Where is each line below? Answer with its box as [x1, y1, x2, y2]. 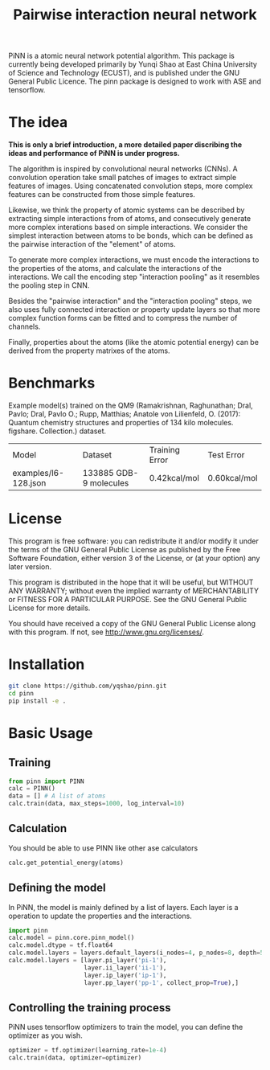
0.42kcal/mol [149, 473, 199, 484]
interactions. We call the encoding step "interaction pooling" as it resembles [8, 272, 260, 282]
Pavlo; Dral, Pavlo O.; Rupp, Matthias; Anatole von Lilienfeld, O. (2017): [8, 409, 241, 419]
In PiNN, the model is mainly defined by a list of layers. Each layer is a [8, 902, 239, 912]
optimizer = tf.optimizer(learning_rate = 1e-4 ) [8, 1047, 167, 1055]
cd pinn [8, 689, 35, 697]
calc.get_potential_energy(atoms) [8, 859, 125, 867]
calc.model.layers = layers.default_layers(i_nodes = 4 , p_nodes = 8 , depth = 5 [8, 949, 264, 957]
